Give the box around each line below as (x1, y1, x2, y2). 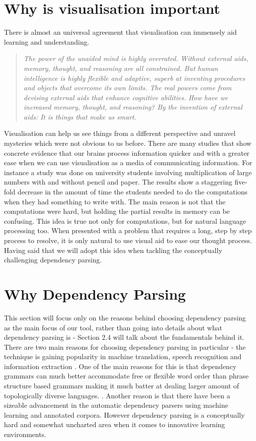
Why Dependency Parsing (4, 283, 186, 304)
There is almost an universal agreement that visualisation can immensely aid (4, 27, 237, 37)
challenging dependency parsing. (4, 254, 102, 265)
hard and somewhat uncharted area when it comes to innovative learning (4, 419, 225, 430)
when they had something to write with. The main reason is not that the (4, 196, 226, 206)
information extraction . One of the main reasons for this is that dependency (4, 361, 237, 371)
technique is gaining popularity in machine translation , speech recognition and (4, 351, 242, 362)
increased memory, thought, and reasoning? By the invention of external (23, 102, 243, 112)
